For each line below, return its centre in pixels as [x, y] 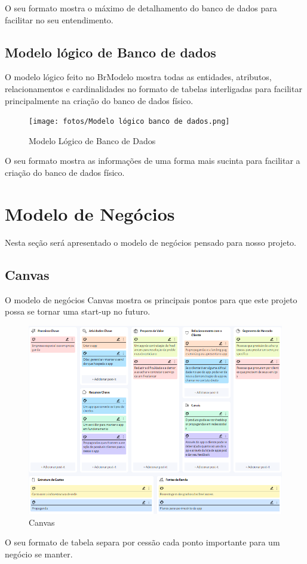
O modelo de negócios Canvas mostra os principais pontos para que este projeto [151, 299]
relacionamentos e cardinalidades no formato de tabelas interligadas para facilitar [153, 88]
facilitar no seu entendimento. [59, 19]
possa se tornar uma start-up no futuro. [78, 311]
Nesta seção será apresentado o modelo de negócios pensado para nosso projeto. [151, 242]
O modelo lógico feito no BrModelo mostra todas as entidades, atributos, [138, 77]
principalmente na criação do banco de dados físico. [99, 100]
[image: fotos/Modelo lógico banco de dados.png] [129, 122]
